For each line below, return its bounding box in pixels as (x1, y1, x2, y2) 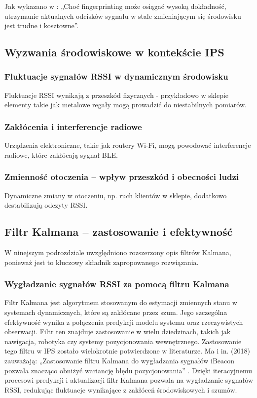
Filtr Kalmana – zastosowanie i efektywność (4, 224, 233, 239)
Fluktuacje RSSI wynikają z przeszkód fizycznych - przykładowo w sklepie (4, 89, 229, 100)
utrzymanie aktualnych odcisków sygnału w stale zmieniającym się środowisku (4, 10, 241, 21)
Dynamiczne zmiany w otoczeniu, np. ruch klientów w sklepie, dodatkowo (4, 190, 227, 200)
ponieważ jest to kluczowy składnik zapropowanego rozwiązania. (4, 257, 199, 267)
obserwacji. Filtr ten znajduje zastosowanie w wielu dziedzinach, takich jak (4, 326, 231, 337)
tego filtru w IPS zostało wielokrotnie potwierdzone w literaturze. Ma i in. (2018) (4, 346, 250, 356)
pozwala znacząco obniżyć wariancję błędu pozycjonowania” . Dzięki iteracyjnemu (4, 365, 252, 375)
